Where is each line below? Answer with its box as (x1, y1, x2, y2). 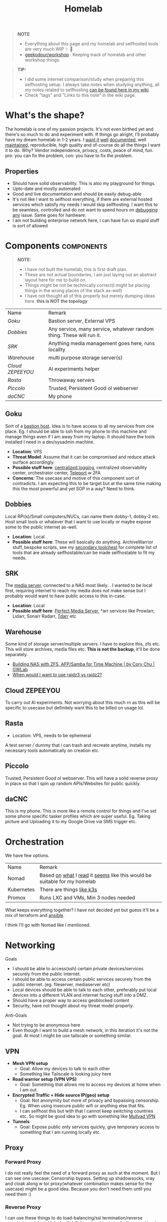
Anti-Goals (5, 1013, 27, 1019)
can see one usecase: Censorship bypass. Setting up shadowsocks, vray (5, 1175, 155, 1181)
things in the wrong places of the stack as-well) (24, 287, 123, 293)
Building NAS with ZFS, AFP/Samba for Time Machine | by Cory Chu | (12, 661, 155, 667)
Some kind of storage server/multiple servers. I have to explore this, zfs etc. (5, 641, 161, 647)
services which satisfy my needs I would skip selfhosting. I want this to (12, 201, 158, 207)
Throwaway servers (48, 376, 95, 383)
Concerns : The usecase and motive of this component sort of (12, 475, 140, 481)
